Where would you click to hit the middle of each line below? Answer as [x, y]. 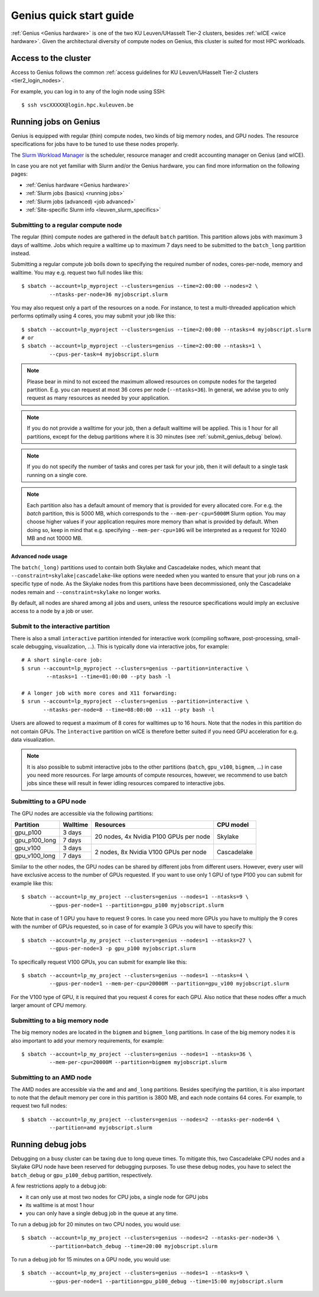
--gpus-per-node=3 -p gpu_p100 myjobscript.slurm [123, 949]
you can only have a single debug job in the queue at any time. [102, 1213]
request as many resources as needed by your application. [98, 398]
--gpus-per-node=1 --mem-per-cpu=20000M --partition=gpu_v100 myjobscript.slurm [169, 984]
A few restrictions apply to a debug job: [59, 1186]
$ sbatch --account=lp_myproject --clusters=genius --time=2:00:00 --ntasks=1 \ [141, 346]
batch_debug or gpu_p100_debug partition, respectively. [82, 1175]
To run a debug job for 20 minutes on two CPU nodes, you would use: [96, 1224]
